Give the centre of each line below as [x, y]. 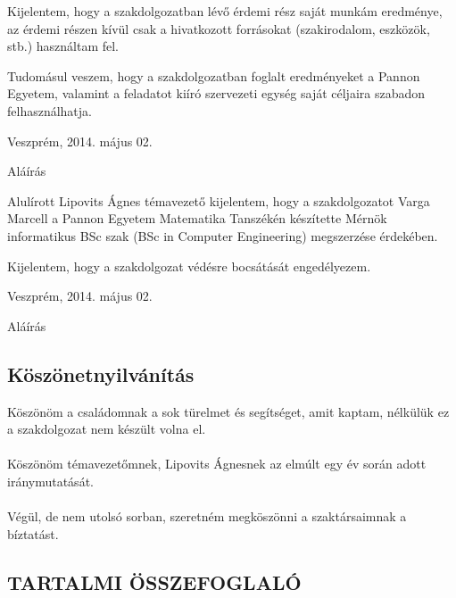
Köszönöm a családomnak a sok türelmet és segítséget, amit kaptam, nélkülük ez [228, 411]
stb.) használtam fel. [63, 46]
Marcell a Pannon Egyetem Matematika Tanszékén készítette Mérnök [197, 218]
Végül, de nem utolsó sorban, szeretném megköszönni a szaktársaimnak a [207, 516]
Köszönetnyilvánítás [101, 374]
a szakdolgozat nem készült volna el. [107, 429]
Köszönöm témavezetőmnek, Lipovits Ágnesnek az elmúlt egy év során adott [217, 464]
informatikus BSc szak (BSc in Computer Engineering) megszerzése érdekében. [223, 235]
